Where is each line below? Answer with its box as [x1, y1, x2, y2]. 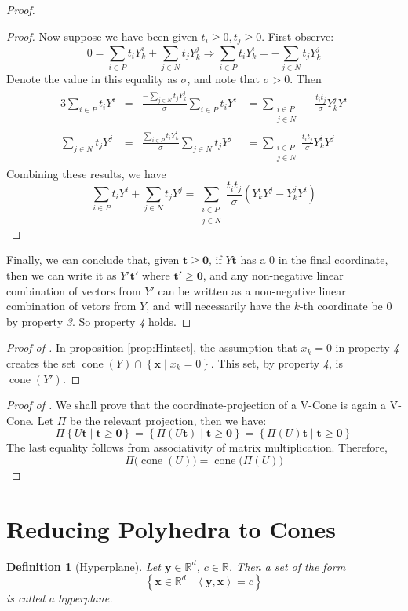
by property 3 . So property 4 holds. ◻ [6, 313, 191, 329]
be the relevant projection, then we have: [70, 412, 267, 428]
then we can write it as [6, 266, 117, 283]
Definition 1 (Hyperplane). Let [6, 558, 161, 574]
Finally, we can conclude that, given [6, 251, 180, 268]
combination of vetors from [6, 298, 137, 314]
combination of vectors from [6, 282, 141, 298]
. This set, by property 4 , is [210, 354, 343, 371]
